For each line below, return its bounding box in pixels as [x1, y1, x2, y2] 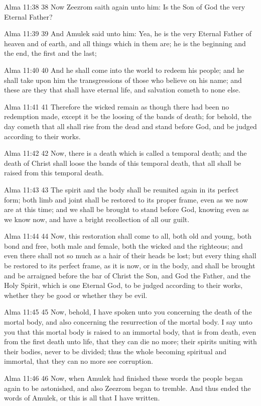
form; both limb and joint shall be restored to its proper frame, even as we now [4, 194, 248, 205]
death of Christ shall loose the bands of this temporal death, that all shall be [4, 157, 241, 168]
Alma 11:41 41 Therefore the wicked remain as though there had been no [4, 101, 229, 112]
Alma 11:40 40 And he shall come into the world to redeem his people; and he [4, 64, 244, 75]
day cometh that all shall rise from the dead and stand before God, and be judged [4, 121, 257, 131]
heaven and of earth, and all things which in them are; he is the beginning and [4, 38, 246, 48]
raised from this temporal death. [4, 167, 104, 178]
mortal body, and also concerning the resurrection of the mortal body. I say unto [4, 317, 252, 327]
